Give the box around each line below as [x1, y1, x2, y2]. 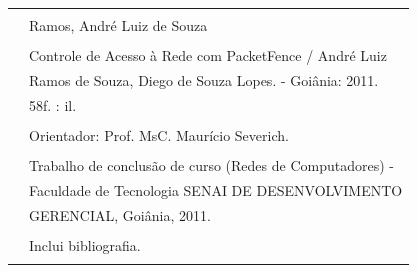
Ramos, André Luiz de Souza [29, 15, 208, 35]
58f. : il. [29, 94, 77, 115]
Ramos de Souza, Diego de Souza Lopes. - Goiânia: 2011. [29, 69, 379, 90]
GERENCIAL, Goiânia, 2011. [29, 204, 211, 225]
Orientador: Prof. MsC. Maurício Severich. [29, 124, 289, 145]
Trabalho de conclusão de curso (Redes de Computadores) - [29, 154, 394, 175]
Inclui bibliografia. [29, 234, 141, 255]
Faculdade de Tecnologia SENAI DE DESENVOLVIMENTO [29, 179, 403, 200]
